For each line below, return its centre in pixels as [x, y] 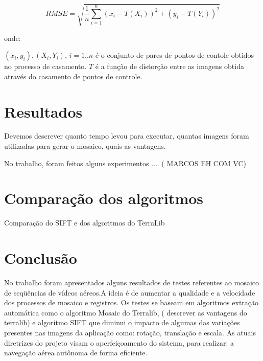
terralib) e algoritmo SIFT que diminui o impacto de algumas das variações [122, 322]
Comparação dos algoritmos [104, 198]
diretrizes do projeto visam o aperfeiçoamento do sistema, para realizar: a [119, 342]
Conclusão [41, 258]
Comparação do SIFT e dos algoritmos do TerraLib [85, 223]
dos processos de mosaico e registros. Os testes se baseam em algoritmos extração [131, 302]
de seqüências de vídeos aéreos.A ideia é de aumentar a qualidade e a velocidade [130, 292]
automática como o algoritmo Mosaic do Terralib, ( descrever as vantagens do [126, 312]
